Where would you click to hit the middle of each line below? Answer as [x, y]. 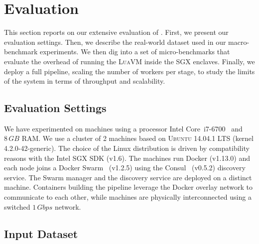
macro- [239, 42]
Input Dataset [41, 233]
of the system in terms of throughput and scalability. [85, 81]
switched [17, 206]
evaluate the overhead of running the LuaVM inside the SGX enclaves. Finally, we [129, 61]
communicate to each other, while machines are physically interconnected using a [128, 197]
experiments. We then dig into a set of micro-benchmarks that [135, 52]
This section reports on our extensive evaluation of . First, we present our [116, 32]
